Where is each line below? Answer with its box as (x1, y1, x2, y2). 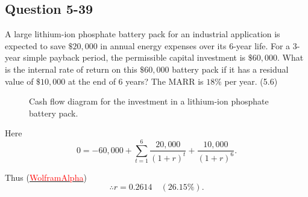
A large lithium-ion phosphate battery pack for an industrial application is (5, 28, 280, 40)
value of (5, 74, 34, 87)
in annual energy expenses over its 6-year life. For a (100, 39, 291, 52)
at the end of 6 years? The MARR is (68, 74, 204, 87)
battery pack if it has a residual (172, 62, 289, 75)
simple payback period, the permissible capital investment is (23, 51, 246, 64)
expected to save (5, 39, 66, 52)
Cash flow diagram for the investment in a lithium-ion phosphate (29, 95, 269, 108)
